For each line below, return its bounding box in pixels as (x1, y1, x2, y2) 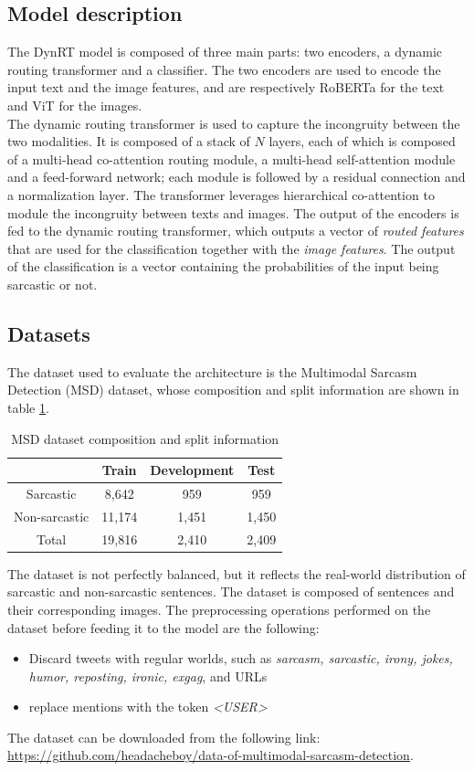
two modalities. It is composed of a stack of (7, 132, 250, 151)
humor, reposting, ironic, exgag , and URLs (28, 666, 268, 685)
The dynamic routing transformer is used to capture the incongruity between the (7, 113, 460, 132)
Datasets (7, 319, 90, 347)
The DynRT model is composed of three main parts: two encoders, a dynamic (7, 42, 442, 61)
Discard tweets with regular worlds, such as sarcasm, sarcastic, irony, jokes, (28, 649, 453, 668)
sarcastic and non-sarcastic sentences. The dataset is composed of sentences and (7, 582, 455, 601)
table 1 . (7, 397, 49, 417)
